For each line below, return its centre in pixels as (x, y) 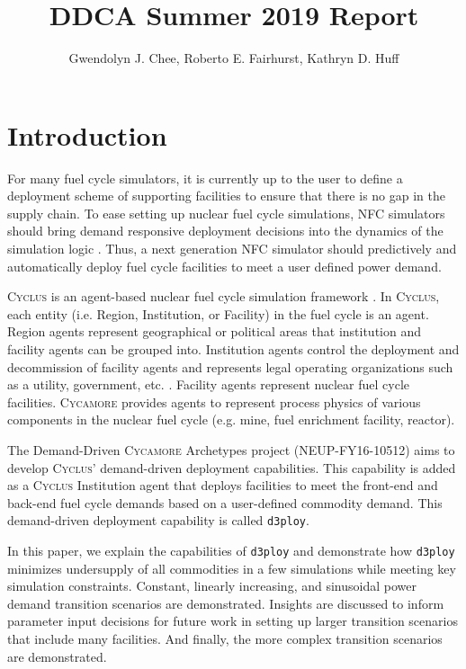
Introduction (87, 134)
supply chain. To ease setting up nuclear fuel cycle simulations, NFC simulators (226, 213)
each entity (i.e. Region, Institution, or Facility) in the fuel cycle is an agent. (218, 313)
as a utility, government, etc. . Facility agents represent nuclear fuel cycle (208, 384)
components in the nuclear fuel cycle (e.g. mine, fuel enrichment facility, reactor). (231, 419)
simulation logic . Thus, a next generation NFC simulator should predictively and (232, 249)
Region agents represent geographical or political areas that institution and (214, 331)
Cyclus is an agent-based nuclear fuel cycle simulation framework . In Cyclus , (224, 296)
